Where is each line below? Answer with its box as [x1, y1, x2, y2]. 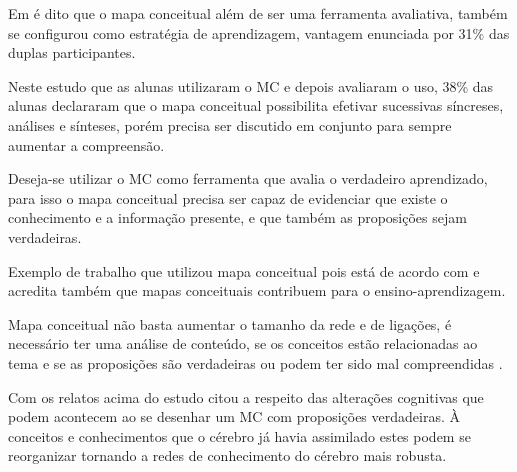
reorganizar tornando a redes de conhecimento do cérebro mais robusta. [8, 445, 447, 466]
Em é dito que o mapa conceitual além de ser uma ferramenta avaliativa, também [8, 3, 508, 23]
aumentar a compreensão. [8, 134, 165, 155]
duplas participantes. [8, 42, 136, 63]
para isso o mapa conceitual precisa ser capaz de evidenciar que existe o [8, 187, 448, 208]
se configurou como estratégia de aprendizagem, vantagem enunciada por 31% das [8, 22, 510, 43]
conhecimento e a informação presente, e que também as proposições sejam [8, 207, 467, 228]
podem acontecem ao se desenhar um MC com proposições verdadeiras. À [8, 406, 460, 427]
